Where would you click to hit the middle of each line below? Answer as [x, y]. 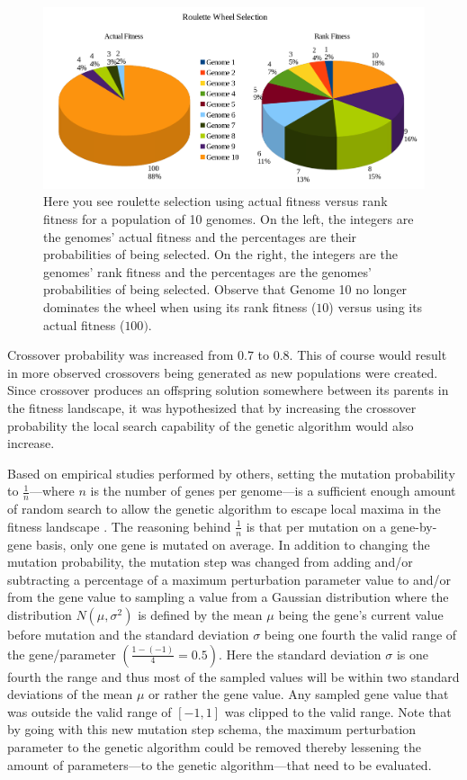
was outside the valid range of [90, 711]
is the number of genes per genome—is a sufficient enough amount [273, 491]
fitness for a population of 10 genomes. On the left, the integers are [229, 219]
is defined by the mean [200, 614]
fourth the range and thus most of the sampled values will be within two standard [233, 676]
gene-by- [414, 526]
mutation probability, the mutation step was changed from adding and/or [210, 562]
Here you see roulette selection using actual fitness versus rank [216, 201]
